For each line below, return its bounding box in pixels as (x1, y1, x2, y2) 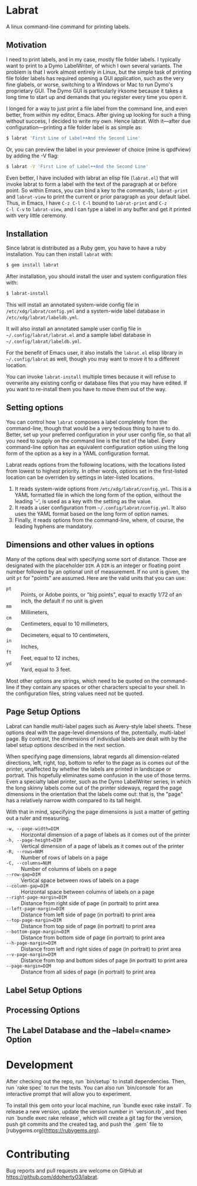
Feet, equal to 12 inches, (21, 654, 80, 661)
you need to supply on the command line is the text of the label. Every (6, 437, 176, 444)
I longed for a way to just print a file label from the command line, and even (6, 104, 188, 112)
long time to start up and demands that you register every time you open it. (6, 93, 188, 100)
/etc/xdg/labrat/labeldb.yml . (6, 314, 79, 321)
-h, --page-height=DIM (6, 837, 62, 843)
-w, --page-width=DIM (6, 825, 59, 832)
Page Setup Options (6, 707, 81, 717)
